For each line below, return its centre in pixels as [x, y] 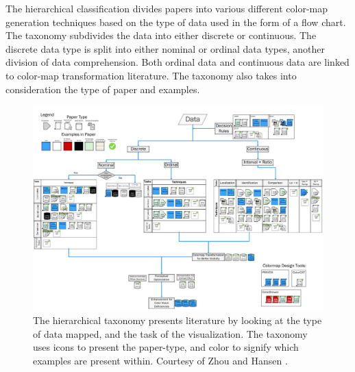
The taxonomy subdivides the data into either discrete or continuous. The [161, 35]
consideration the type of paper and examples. [103, 89]
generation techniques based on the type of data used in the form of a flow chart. [176, 22]
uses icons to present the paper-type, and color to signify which [166, 347]
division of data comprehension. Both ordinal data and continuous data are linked [177, 62]
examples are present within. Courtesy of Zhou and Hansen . [160, 360]
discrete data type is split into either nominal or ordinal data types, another [166, 48]
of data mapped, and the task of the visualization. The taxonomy [170, 333]
